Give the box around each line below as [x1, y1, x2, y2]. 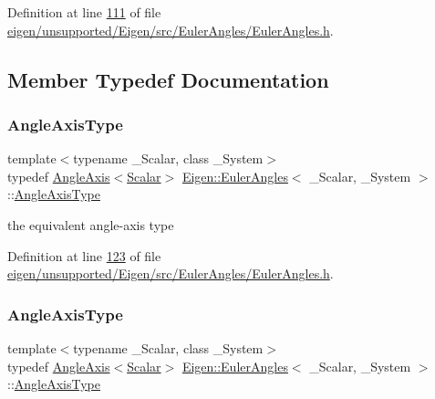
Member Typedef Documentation [7, 65, 329, 93]
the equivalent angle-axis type [7, 215, 174, 234]
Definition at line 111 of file [7, 3, 161, 21]
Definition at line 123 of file [7, 246, 161, 265]
